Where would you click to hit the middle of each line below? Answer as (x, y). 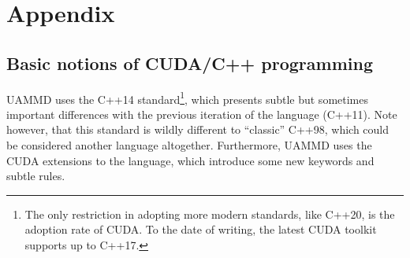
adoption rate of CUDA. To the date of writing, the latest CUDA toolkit (201, 229)
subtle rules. (36, 176)
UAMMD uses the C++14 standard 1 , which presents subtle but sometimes (187, 98)
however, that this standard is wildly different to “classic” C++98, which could (198, 129)
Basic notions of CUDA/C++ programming (190, 63)
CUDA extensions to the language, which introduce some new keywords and (190, 160)
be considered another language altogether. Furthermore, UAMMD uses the (189, 145)
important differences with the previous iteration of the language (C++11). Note (202, 114)
